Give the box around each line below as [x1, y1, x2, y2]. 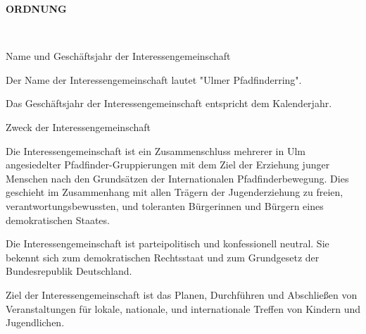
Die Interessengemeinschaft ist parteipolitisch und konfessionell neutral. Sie [6, 236, 329, 251]
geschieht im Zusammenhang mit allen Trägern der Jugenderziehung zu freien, [6, 185, 343, 199]
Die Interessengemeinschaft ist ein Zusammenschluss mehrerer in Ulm [6, 143, 305, 158]
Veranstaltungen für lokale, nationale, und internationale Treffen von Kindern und [6, 301, 360, 316]
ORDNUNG [6, 1, 67, 16]
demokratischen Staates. [6, 212, 110, 227]
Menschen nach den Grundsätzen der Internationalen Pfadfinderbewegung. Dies [6, 171, 349, 185]
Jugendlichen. [6, 315, 65, 330]
